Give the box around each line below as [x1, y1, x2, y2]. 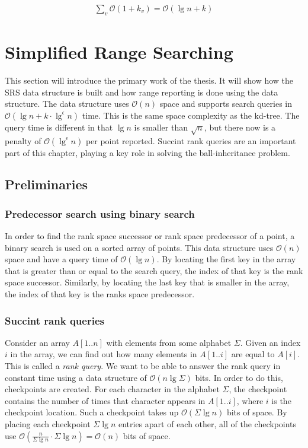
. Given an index [240, 336, 301, 348]
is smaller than [134, 120, 188, 133]
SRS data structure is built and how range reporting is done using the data [5, 85, 278, 98]
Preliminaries [5, 175, 88, 193]
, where [236, 394, 264, 406]
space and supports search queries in [159, 97, 293, 110]
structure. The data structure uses [5, 97, 129, 110]
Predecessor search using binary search [5, 206, 195, 221]
